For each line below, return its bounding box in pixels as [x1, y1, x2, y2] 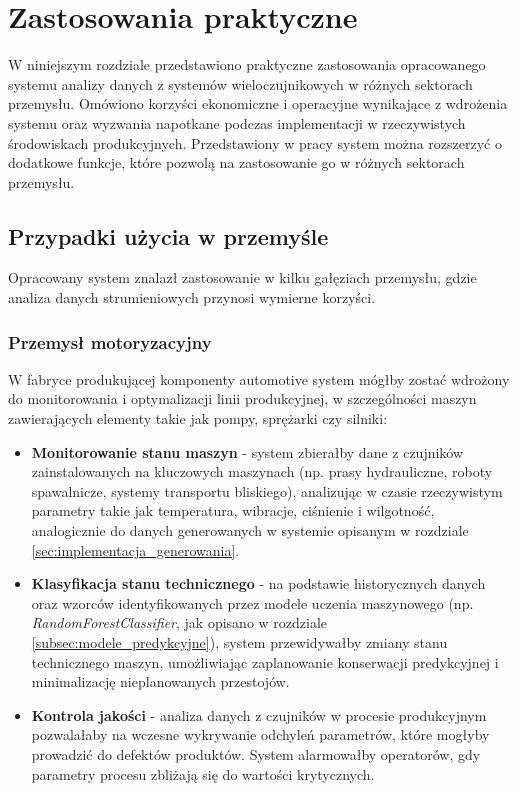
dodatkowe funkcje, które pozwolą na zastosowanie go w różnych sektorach [8, 152, 465, 173]
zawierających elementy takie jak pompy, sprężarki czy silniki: [8, 408, 388, 429]
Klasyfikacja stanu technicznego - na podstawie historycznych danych [31, 573, 486, 594]
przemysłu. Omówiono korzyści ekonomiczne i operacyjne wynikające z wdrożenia [8, 93, 508, 114]
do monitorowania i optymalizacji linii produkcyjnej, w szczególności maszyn [8, 388, 477, 409]
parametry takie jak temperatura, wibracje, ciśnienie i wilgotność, [31, 500, 435, 521]
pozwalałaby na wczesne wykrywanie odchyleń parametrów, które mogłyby [31, 724, 490, 745]
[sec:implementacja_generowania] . [31, 539, 240, 560]
